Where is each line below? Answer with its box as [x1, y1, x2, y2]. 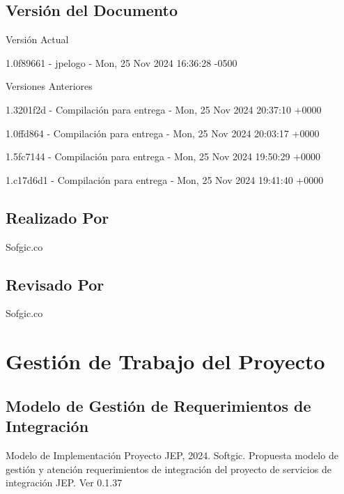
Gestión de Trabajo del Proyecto [6, 347, 325, 376]
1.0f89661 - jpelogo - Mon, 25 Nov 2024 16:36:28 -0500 [6, 55, 237, 70]
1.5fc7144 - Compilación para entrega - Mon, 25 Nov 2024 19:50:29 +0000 [6, 149, 320, 164]
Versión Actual [6, 32, 69, 47]
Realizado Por [6, 206, 109, 228]
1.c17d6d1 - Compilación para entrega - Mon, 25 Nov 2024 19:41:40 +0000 [6, 172, 324, 187]
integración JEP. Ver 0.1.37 [6, 475, 123, 490]
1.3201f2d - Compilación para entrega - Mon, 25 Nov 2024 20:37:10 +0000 [6, 102, 322, 116]
